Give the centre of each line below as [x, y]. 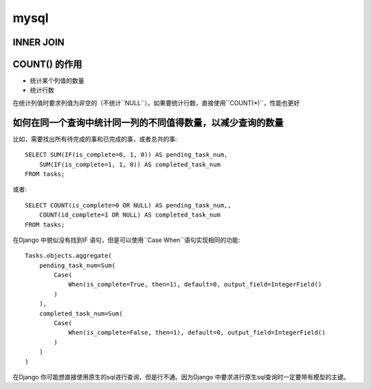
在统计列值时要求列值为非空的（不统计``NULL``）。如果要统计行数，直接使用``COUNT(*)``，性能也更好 [156, 102]
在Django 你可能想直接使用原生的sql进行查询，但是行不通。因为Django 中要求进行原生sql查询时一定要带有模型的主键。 [181, 377]
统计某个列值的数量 [57, 81]
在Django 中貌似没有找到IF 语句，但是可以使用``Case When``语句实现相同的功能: [126, 240]
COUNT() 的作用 [47, 64]
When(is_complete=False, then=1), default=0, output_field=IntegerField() [197, 333]
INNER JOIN [38, 42]
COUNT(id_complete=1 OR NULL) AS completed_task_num [130, 215]
